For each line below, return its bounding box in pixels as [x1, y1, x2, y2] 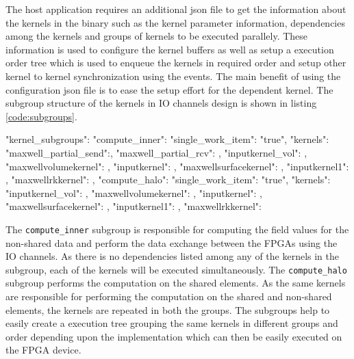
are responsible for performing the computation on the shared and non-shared [5, 289, 332, 303]
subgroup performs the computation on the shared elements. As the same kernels [5, 276, 346, 290]
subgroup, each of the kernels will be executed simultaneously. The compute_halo [5, 262, 347, 276]
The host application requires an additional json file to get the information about [5, 2, 346, 16]
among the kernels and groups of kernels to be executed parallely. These [5, 29, 308, 43]
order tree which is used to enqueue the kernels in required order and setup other [5, 55, 346, 70]
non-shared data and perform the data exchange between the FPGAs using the [5, 235, 338, 250]
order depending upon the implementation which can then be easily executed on [5, 329, 342, 343]
